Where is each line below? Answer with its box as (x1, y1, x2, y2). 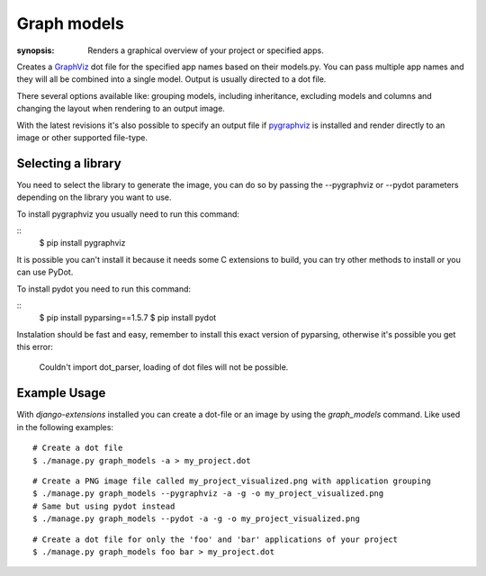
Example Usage (16, 385, 106, 400)
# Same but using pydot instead (32, 500, 175, 511)
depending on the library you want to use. (16, 192, 172, 202)
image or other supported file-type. (16, 131, 148, 143)
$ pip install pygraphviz (39, 238, 126, 248)
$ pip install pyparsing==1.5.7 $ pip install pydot (39, 312, 217, 323)
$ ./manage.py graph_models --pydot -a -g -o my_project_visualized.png (32, 514, 360, 524)
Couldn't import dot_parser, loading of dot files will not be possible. (39, 362, 289, 373)
